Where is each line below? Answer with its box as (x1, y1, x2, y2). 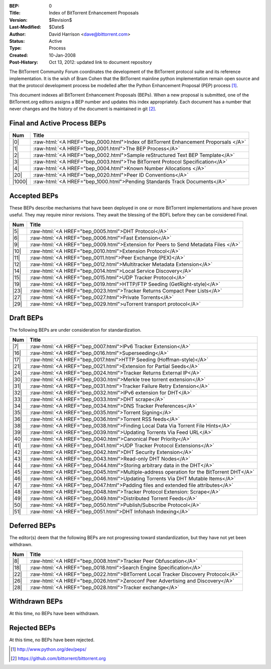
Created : (9, 52, 29, 58)
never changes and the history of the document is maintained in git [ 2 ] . (9, 106, 157, 112)
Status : (9, 38, 25, 44)
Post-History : (9, 59, 39, 65)
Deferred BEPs (9, 522, 56, 530)
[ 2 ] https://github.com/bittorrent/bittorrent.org (11, 655, 106, 661)
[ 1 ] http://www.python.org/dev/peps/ (11, 646, 87, 652)
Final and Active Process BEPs (9, 119, 106, 128)
